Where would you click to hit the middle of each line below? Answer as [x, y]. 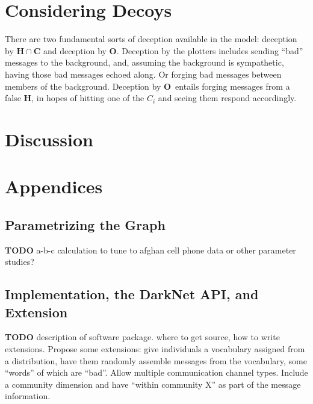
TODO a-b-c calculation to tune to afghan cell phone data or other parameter [150, 250]
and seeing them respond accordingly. [227, 98]
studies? [20, 262]
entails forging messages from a [233, 86]
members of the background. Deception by [83, 86]
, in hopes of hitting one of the [88, 98]
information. [28, 396]
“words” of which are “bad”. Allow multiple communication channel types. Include [156, 372]
